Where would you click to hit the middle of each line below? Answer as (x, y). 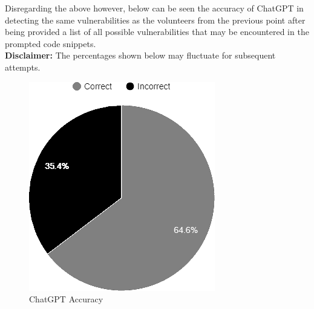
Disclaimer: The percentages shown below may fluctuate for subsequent (140, 55)
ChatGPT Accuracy (66, 299)
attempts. (23, 67)
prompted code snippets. (51, 43)
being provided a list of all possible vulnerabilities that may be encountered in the (157, 32)
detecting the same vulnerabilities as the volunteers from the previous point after (155, 20)
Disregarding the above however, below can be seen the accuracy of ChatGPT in (154, 8)
